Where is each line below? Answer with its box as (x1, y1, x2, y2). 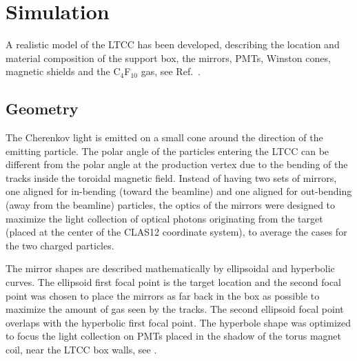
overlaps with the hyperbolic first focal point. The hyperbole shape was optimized (6, 315, 351, 329)
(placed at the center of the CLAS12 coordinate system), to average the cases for (6, 225, 347, 239)
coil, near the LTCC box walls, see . (6, 342, 157, 357)
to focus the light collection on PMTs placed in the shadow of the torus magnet (6, 329, 342, 343)
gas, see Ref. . (141, 64, 201, 79)
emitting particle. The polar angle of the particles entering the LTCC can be (6, 143, 329, 158)
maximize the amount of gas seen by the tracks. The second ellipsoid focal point (6, 302, 344, 316)
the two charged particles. (6, 238, 114, 252)
